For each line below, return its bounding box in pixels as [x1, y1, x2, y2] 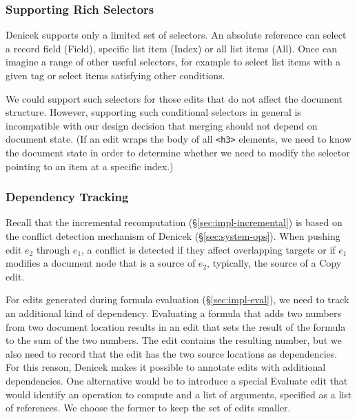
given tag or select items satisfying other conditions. [6, 68, 225, 82]
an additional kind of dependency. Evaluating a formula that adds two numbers [6, 306, 342, 320]
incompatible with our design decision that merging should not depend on [6, 118, 318, 132]
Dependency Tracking [6, 188, 129, 205]
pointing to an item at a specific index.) [6, 159, 174, 173]
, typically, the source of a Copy [207, 256, 342, 270]
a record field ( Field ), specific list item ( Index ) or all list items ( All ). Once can [6, 41, 337, 55]
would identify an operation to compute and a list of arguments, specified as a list [6, 387, 352, 401]
